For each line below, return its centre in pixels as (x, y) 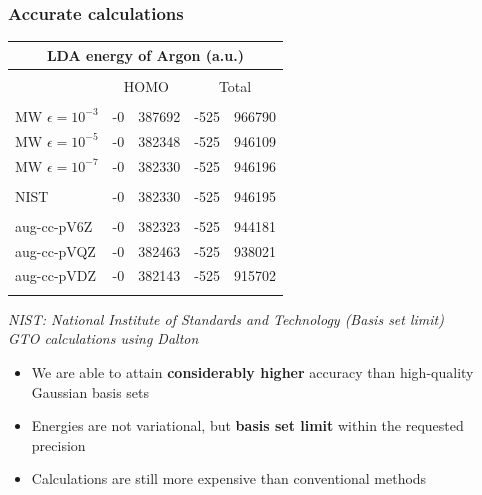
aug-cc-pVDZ (56, 275)
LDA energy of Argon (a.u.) (145, 54)
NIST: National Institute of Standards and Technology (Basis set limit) (226, 318)
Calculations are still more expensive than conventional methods (229, 478)
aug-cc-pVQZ (55, 250)
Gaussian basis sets (90, 391)
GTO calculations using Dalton (103, 338)
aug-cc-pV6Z (54, 225)
